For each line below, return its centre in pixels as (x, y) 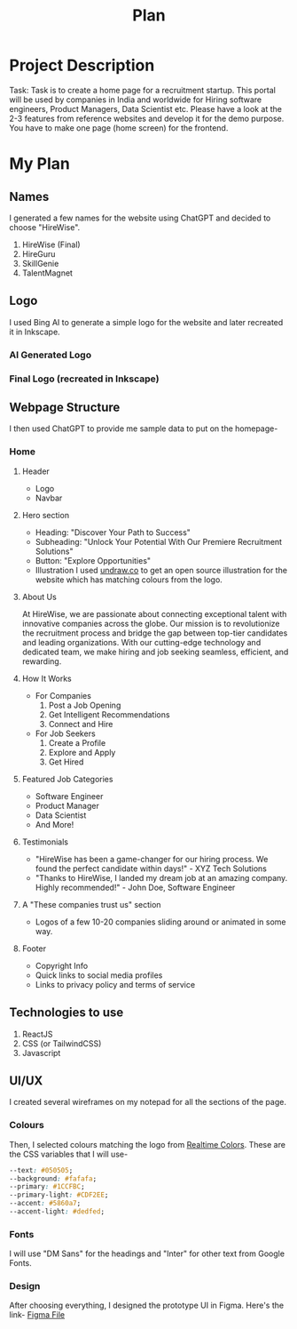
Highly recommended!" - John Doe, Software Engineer (135, 887)
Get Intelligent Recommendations (109, 714)
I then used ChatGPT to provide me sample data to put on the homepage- (144, 428)
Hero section (45, 515)
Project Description (82, 65)
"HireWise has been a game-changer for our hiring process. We (152, 859)
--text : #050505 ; (41, 1170)
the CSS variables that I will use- (69, 1154)
